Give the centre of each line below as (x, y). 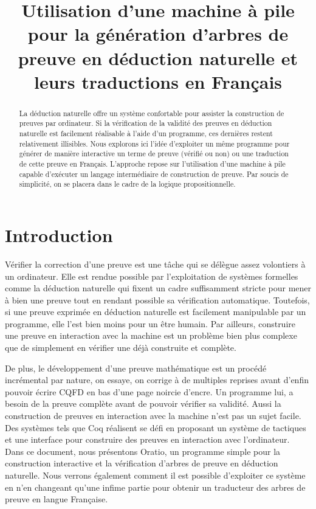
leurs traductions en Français (158, 81)
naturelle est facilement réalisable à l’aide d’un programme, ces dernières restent (146, 133)
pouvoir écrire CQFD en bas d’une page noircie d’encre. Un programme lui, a (149, 391)
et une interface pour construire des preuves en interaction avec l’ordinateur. (147, 439)
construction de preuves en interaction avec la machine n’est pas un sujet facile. (153, 416)
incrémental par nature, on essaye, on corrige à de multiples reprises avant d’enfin (157, 380)
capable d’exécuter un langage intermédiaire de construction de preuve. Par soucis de (154, 174)
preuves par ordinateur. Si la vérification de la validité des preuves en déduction (146, 123)
